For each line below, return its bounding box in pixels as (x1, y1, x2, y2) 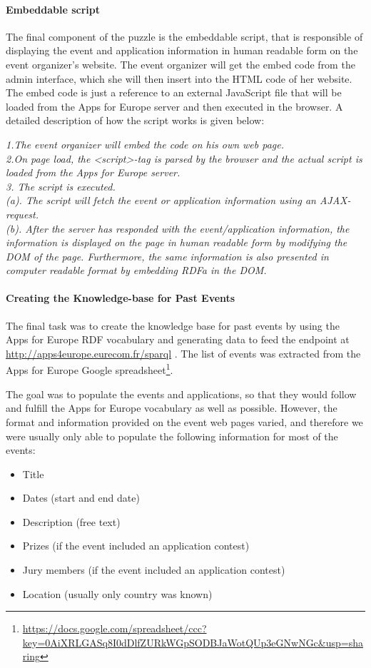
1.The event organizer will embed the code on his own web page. (6, 136, 285, 151)
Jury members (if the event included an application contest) (22, 562, 285, 577)
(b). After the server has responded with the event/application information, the (6, 221, 350, 236)
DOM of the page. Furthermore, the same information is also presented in (6, 248, 329, 263)
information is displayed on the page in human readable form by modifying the (6, 235, 347, 250)
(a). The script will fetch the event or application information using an (6, 193, 316, 208)
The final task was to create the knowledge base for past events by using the (6, 318, 340, 333)
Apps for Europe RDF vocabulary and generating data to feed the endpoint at (6, 332, 350, 347)
